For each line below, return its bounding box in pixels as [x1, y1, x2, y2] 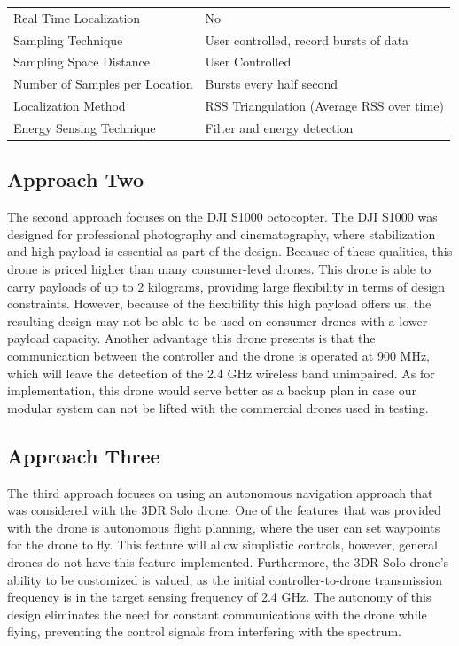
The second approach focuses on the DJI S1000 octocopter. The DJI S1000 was [7, 207, 438, 226]
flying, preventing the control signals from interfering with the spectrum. [7, 622, 402, 641]
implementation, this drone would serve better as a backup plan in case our [7, 381, 417, 400]
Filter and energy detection [205, 118, 354, 136]
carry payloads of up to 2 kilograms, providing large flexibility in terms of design [7, 276, 446, 295]
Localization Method [13, 97, 126, 115]
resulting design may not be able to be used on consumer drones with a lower [7, 311, 428, 330]
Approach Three [7, 441, 160, 469]
